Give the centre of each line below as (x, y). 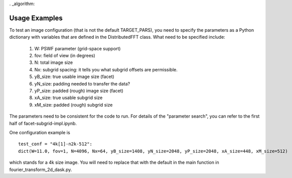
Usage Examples (36, 18)
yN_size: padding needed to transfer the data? (82, 83)
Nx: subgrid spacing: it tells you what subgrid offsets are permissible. (106, 69)
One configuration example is (40, 132)
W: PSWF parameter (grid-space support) (78, 48)
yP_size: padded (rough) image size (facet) (79, 91)
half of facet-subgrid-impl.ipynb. (43, 123)
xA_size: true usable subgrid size (68, 98)
